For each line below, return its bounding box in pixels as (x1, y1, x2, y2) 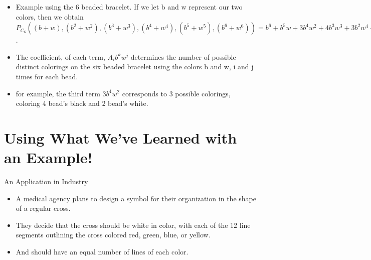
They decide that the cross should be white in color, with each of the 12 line (16, 219, 251, 230)
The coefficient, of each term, (16, 51, 105, 62)
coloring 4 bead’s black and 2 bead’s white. (16, 98, 148, 108)
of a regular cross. (16, 203, 71, 213)
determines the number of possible (130, 51, 236, 62)
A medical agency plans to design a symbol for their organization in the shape (16, 193, 256, 203)
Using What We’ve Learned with (4, 127, 237, 148)
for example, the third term (16, 88, 100, 98)
